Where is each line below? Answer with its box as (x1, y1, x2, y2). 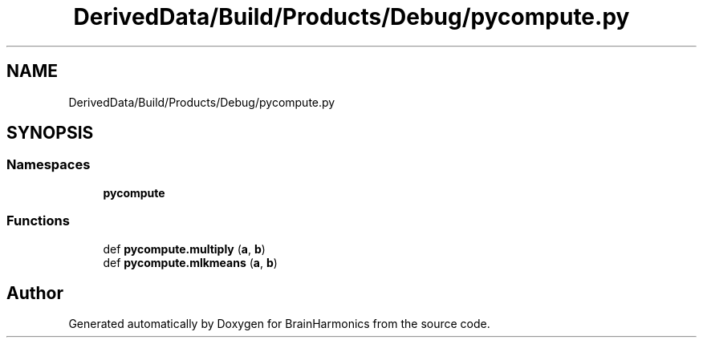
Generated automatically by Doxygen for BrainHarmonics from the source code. (68, 317, 490, 331)
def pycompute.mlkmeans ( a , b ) (103, 255, 278, 269)
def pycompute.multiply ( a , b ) (103, 241, 266, 256)
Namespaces (6, 156, 91, 173)
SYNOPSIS (6, 123, 94, 144)
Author (6, 282, 63, 303)
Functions (6, 212, 70, 229)
